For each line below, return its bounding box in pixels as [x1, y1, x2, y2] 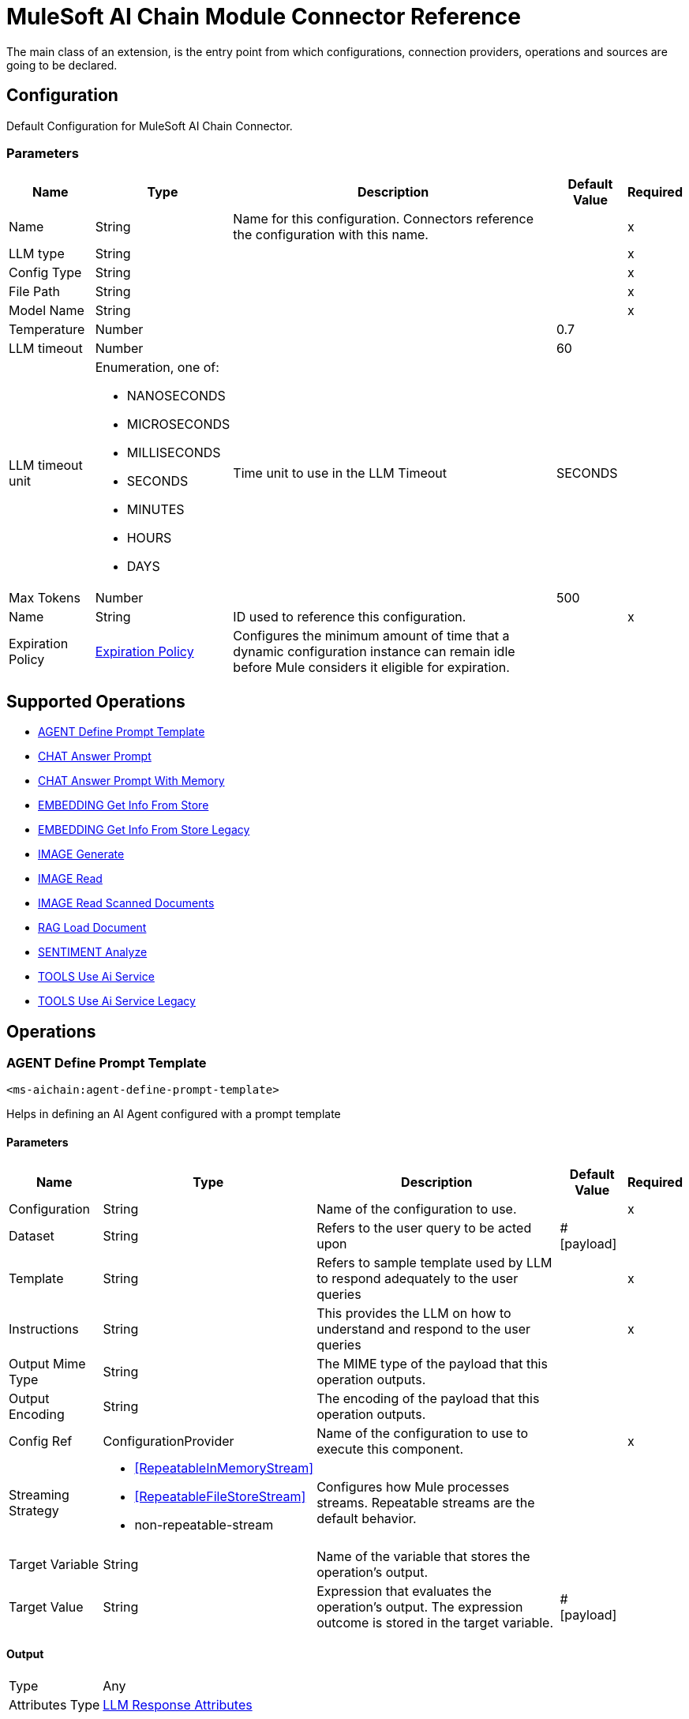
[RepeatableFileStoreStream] [134, 1488, 306, 1504]
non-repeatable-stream [134, 1516, 274, 1533]
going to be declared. [6, 58, 118, 72]
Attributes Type [9, 1696, 100, 1713]
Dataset [9, 1227, 54, 1244]
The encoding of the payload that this [316, 1390, 540, 1406]
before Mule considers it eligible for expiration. [233, 659, 510, 676]
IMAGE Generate [38, 847, 125, 861]
